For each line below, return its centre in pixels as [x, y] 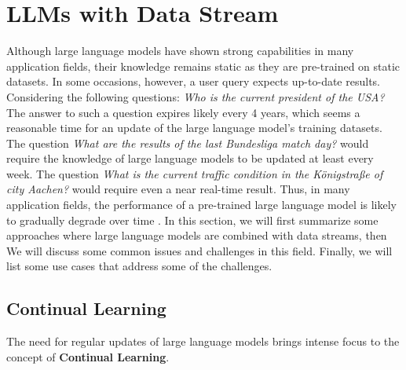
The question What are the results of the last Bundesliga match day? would [188, 143]
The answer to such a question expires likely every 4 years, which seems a [183, 112]
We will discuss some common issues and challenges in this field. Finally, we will [199, 250]
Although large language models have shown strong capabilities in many [180, 51]
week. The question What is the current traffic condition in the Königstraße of [195, 173]
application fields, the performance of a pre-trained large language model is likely [201, 205]
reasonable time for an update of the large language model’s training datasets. [194, 128]
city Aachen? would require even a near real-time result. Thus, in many [178, 189]
